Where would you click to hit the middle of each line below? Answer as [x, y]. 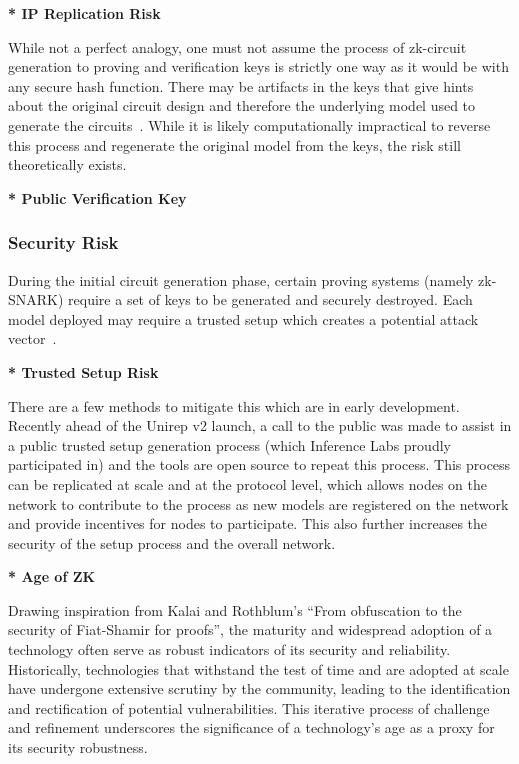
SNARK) [36, 299]
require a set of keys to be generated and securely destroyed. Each [270, 299]
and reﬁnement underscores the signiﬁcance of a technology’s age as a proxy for [251, 727]
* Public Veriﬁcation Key [97, 197]
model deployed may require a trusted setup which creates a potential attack [243, 318]
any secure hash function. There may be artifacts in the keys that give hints [241, 85]
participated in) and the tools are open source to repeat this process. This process [259, 464]
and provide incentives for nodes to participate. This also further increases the [248, 523]
